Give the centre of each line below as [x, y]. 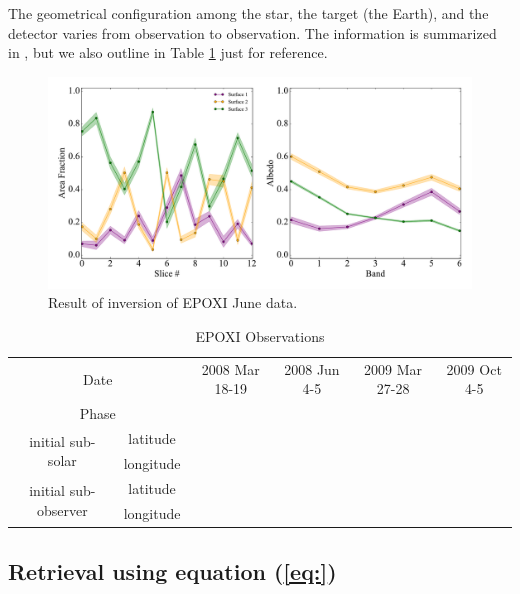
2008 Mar [230, 368]
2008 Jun [312, 368]
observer [62, 510]
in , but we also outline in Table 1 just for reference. [168, 52]
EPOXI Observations [260, 335]
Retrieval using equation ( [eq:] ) [172, 571]
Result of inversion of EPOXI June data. [173, 302]
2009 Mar [393, 368]
